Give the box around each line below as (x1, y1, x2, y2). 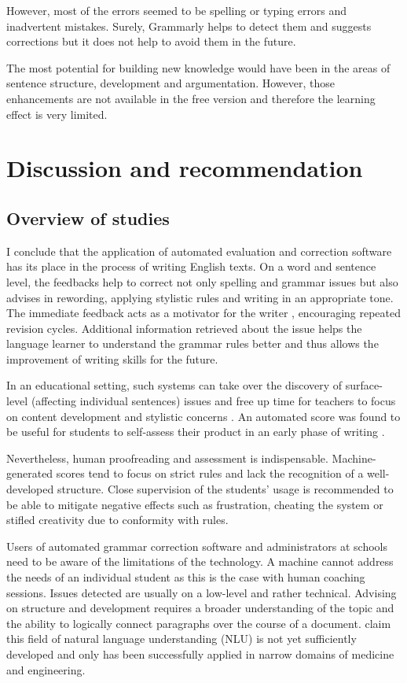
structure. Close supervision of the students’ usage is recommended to (57, 481, 394, 497)
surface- (345, 377, 383, 393)
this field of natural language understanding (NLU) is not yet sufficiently (6, 630, 357, 647)
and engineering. (6, 661, 86, 677)
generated (6, 465, 53, 482)
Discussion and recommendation (6, 152, 363, 184)
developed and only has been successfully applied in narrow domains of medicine (6, 645, 394, 662)
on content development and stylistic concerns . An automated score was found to (6, 408, 401, 424)
